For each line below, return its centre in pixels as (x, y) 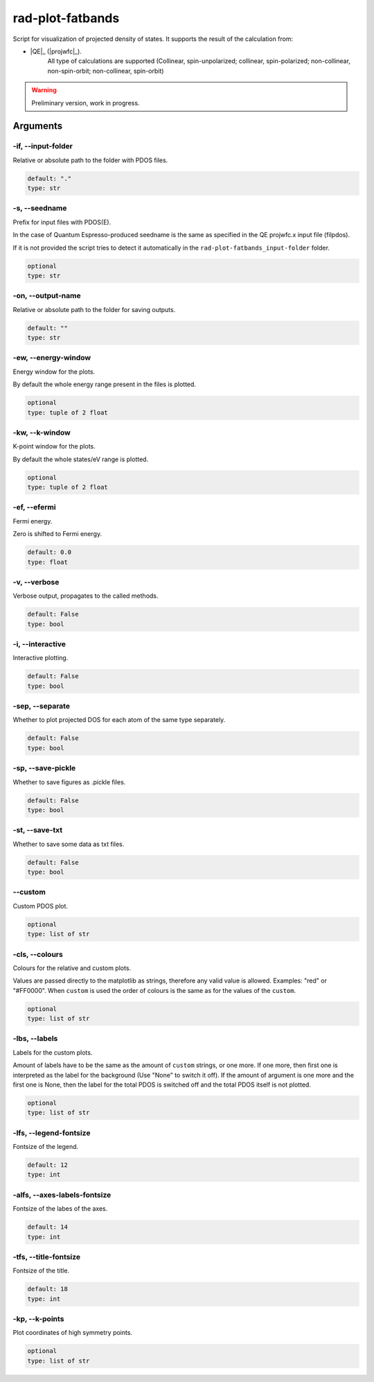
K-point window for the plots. (54, 447)
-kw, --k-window (42, 432)
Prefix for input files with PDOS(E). (62, 222)
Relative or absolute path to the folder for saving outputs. (94, 309)
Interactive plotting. (41, 658)
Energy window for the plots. (54, 372)
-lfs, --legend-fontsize (52, 1132)
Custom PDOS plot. (41, 906)
